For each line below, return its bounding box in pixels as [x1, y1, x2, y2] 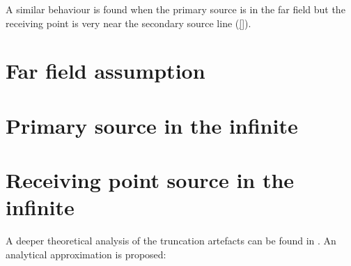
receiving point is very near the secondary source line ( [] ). [6, 15, 251, 30]
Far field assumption [6, 56, 205, 85]
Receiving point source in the [6, 166, 295, 194]
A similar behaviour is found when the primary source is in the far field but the [6, 2, 345, 16]
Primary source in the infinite [6, 111, 298, 139]
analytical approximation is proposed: [6, 247, 166, 261]
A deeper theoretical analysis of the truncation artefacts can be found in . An [6, 233, 336, 248]
